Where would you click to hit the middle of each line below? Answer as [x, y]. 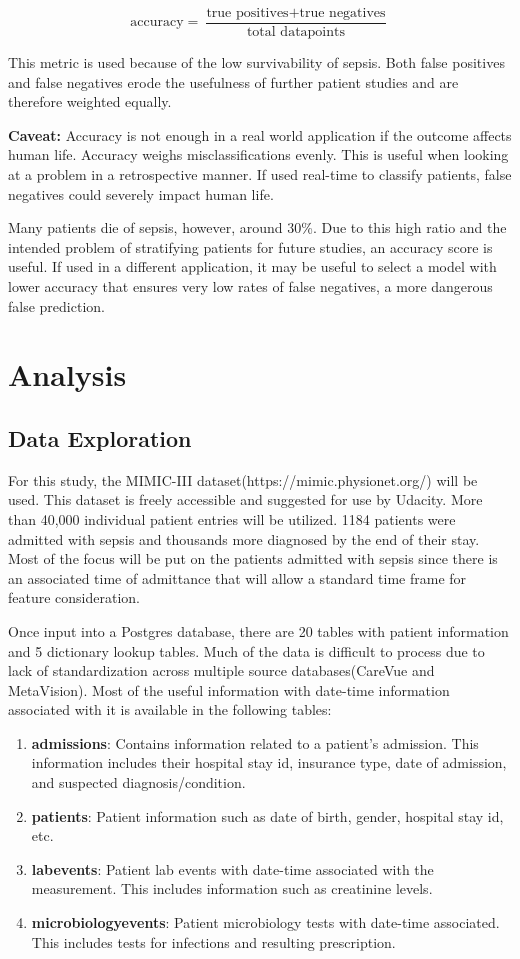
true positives [247, 13]
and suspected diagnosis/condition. [138, 782]
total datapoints [296, 32]
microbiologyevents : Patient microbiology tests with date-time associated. [265, 922]
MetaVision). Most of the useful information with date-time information [229, 689]
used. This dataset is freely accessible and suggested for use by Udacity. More [245, 499]
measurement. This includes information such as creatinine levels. [232, 888]
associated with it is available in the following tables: [170, 709]
